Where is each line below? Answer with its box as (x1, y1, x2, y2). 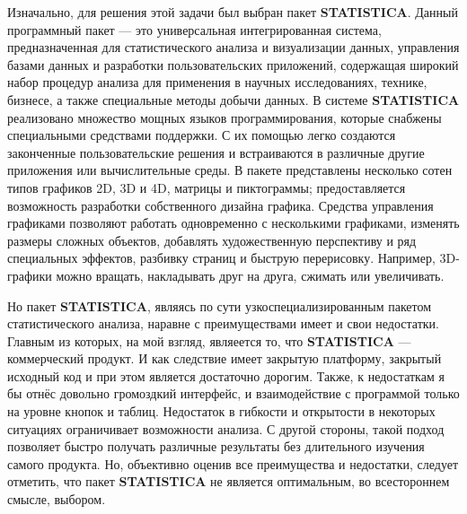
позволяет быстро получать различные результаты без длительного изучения (7, 437, 425, 456)
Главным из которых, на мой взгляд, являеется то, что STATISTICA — (7, 331, 411, 350)
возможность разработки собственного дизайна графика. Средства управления (7, 196, 434, 214)
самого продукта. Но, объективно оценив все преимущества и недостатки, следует (7, 454, 459, 473)
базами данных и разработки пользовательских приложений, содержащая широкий (7, 55, 459, 74)
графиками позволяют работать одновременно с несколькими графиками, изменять (7, 213, 460, 232)
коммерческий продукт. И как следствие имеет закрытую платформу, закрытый (7, 349, 442, 368)
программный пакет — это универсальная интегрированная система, (7, 20, 382, 39)
